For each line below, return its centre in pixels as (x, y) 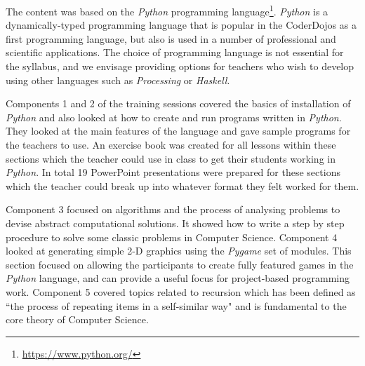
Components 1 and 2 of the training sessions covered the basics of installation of (178, 103)
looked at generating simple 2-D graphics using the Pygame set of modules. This (179, 251)
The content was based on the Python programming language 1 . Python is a (167, 10)
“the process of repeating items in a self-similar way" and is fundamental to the (176, 305)
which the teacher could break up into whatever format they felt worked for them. (182, 185)
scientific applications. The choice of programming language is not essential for (175, 52)
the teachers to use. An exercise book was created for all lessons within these (171, 144)
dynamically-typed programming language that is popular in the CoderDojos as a (181, 25)
